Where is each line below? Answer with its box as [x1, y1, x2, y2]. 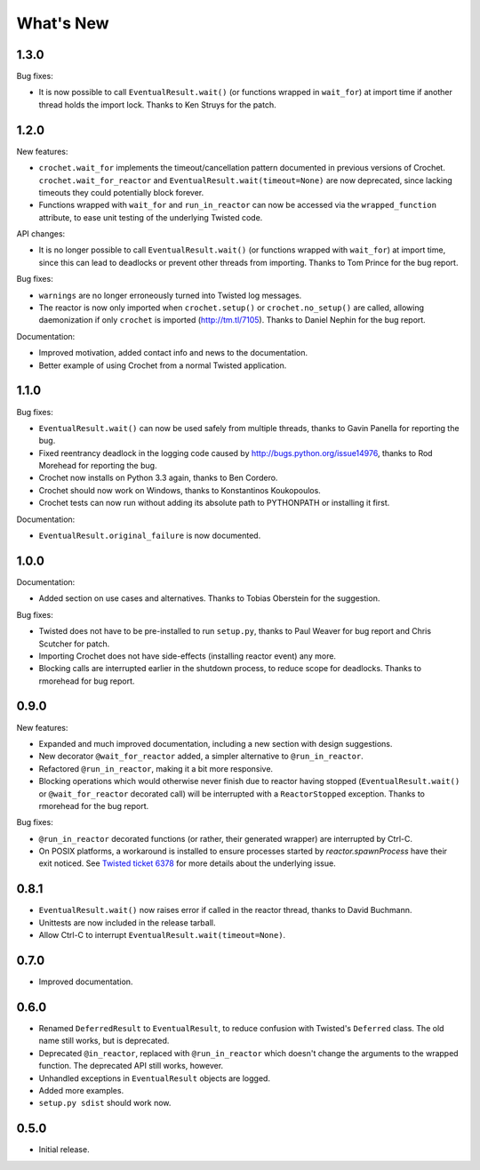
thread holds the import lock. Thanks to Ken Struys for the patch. [38, 99, 276, 110]
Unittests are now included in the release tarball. [38, 917, 216, 928]
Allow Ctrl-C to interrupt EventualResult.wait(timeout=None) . [38, 930, 286, 941]
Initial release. [38, 1144, 90, 1155]
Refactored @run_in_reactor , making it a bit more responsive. [38, 763, 274, 773]
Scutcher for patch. [38, 638, 110, 649]
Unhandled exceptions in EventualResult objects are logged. [38, 1072, 271, 1084]
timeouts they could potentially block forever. [38, 187, 204, 197]
